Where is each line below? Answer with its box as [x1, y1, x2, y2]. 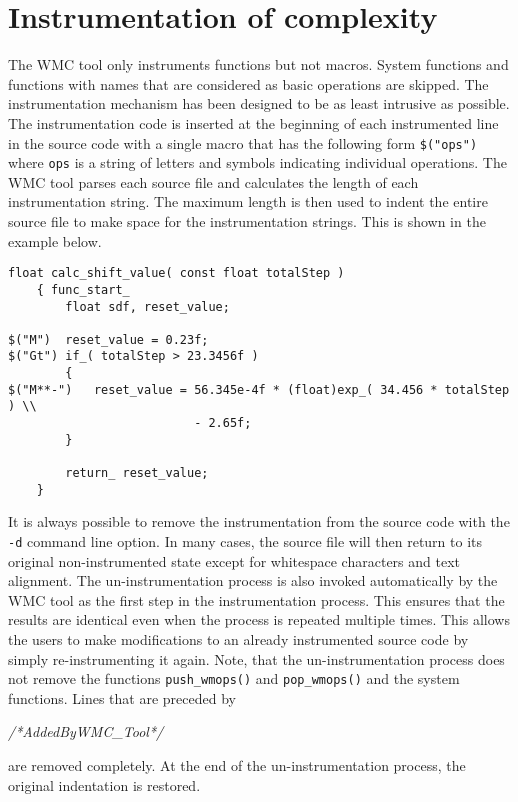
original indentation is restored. [8, 774, 201, 795]
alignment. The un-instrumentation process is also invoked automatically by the [8, 570, 498, 591]
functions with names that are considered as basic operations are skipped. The [8, 73, 489, 94]
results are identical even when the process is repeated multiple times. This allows [8, 609, 510, 630]
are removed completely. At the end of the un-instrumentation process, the [8, 755, 466, 776]
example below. [8, 230, 102, 251]
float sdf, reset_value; [65, 299, 230, 314]
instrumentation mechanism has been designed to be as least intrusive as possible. [8, 93, 510, 114]
